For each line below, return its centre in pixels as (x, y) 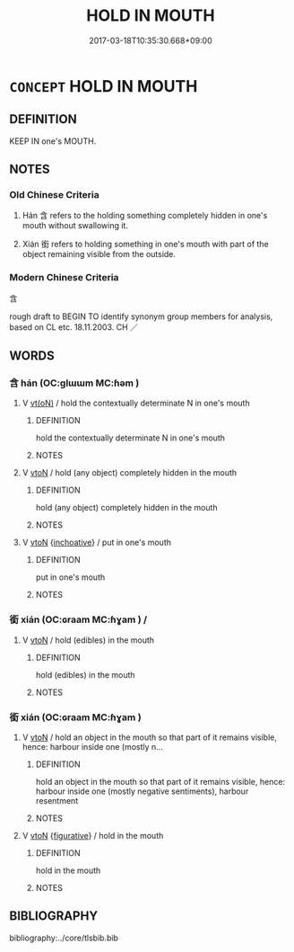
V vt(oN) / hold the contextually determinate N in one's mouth (136, 403)
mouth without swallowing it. (75, 226)
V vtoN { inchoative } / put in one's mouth (97, 543)
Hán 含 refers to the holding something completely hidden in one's (145, 216)
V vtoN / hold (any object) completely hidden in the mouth (130, 473)
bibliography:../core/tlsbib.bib (64, 938)
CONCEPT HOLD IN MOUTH (104, 86)
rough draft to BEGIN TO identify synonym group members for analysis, (141, 316)
